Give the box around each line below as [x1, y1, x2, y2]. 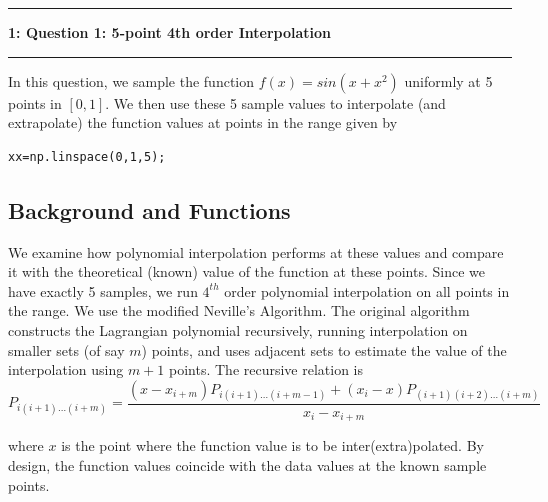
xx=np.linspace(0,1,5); [8, 149, 166, 164]
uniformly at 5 [404, 70, 493, 91]
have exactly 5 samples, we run [8, 280, 198, 301]
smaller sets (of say [8, 339, 125, 360]
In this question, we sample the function [8, 70, 255, 91]
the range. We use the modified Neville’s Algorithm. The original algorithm [8, 300, 470, 321]
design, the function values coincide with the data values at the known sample [8, 455, 487, 475]
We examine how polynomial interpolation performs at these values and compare [8, 241, 504, 262]
